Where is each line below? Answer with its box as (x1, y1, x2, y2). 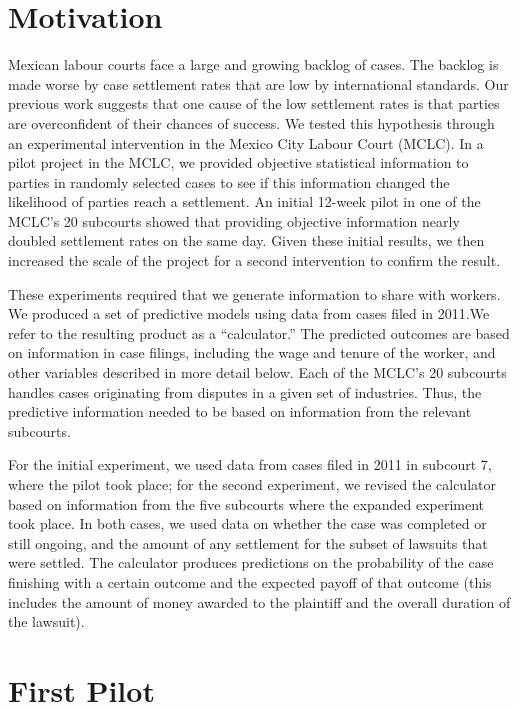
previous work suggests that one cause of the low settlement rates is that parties (8, 93, 500, 114)
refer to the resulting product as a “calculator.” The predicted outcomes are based (8, 322, 510, 343)
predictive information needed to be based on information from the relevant (8, 401, 472, 422)
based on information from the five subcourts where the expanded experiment (8, 493, 485, 514)
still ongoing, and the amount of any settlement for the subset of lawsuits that (8, 532, 488, 553)
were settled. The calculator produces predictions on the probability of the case (8, 552, 494, 573)
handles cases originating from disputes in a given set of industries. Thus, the (8, 381, 482, 402)
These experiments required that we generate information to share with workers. (8, 283, 501, 304)
